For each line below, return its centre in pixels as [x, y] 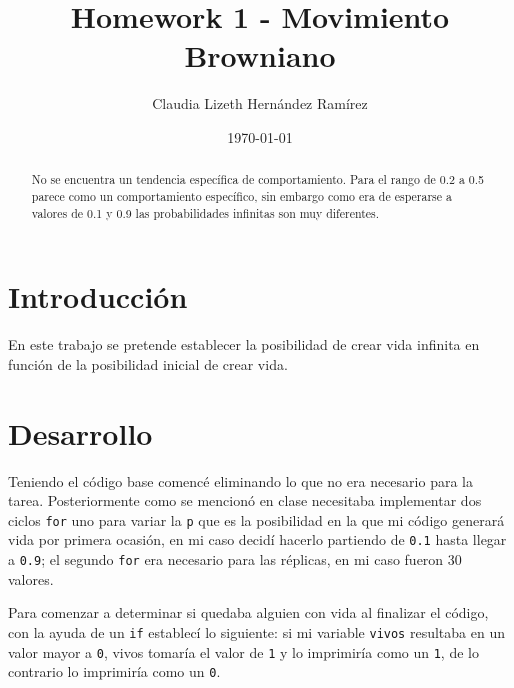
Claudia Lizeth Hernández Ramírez [260, 103]
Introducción [98, 296]
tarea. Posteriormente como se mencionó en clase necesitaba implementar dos [245, 500]
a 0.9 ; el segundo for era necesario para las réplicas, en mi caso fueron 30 [235, 559]
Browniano [260, 55]
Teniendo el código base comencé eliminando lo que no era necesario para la [240, 480]
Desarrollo [80, 432]
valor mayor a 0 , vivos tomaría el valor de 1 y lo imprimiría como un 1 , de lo [243, 651]
